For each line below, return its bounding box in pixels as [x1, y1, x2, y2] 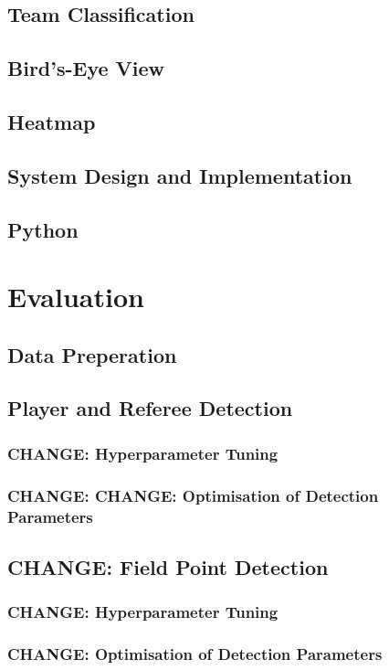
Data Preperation [7, 340, 177, 368]
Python [7, 215, 79, 243]
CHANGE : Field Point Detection [7, 552, 329, 580]
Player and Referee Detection [7, 394, 293, 422]
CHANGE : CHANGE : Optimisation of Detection [7, 484, 379, 506]
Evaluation [7, 278, 144, 315]
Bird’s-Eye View [7, 54, 165, 82]
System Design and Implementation [7, 161, 352, 189]
